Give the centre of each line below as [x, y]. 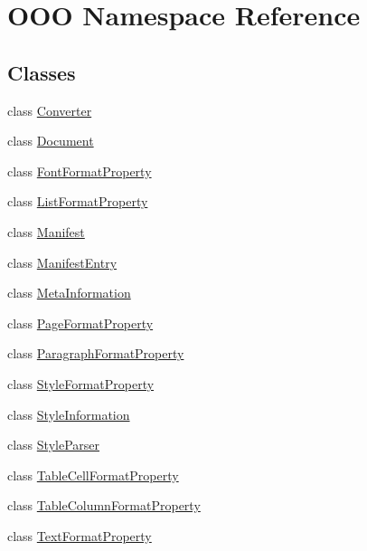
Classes [42, 72]
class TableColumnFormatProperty [104, 505]
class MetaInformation [69, 293]
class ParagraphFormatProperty [96, 353]
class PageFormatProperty [80, 323]
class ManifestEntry [62, 262]
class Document [51, 141]
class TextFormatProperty [80, 535]
